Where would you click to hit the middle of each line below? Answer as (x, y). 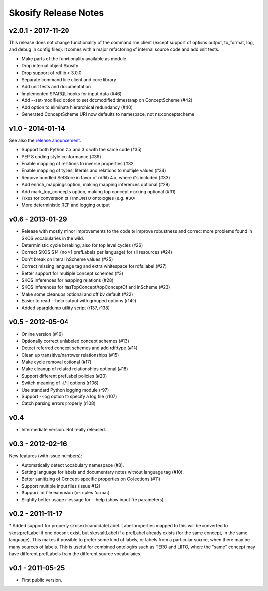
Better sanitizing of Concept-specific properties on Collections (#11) (91, 479)
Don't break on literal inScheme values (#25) (67, 259)
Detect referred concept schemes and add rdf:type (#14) (80, 348)
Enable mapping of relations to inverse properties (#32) (78, 164)
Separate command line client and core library (69, 80)
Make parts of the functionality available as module (74, 58)
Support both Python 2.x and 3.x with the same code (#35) (82, 150)
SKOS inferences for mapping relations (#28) (67, 280)
